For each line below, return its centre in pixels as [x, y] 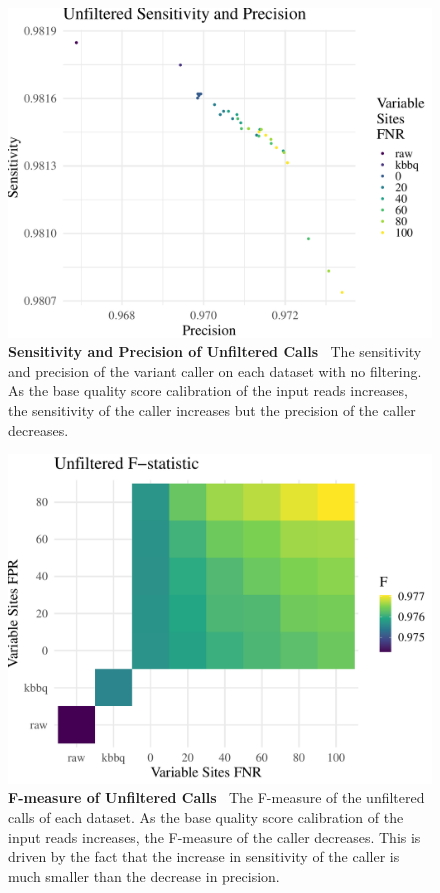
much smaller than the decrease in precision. [144, 875]
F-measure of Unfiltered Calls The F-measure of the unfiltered [216, 797]
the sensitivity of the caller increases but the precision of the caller [212, 409]
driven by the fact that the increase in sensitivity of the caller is [204, 856]
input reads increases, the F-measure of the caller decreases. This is [214, 836]
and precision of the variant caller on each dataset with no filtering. [215, 370]
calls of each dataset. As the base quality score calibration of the [206, 816]
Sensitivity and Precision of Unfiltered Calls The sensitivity [215, 351]
